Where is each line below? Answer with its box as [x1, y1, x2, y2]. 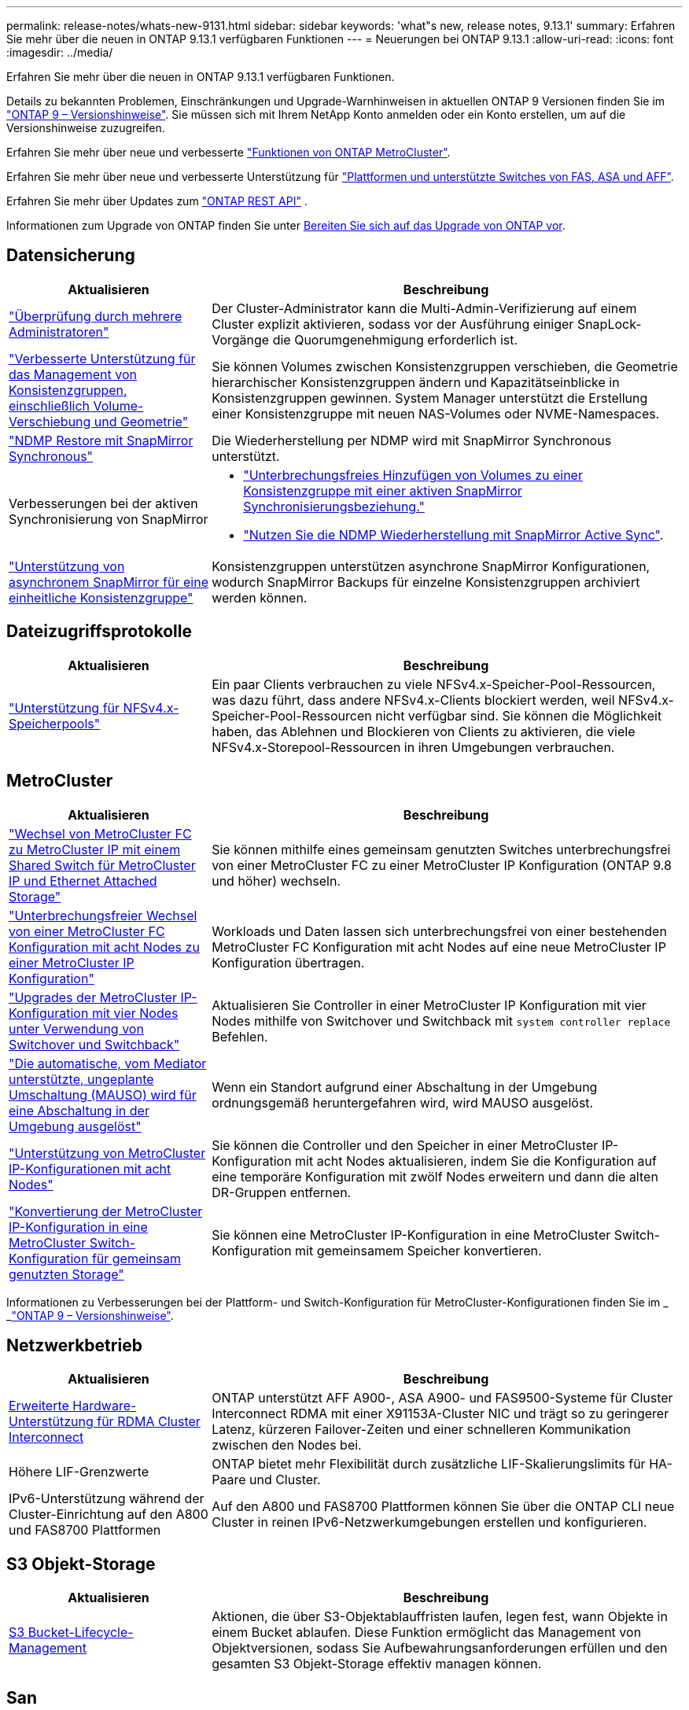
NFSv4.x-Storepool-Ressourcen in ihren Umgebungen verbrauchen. [212, 739, 615, 755]
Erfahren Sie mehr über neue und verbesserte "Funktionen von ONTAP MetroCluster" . [6, 146, 451, 159]
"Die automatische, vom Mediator [9, 1055, 207, 1071]
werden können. [212, 589, 308, 606]
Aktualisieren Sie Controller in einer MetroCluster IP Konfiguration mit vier [212, 997, 647, 1013]
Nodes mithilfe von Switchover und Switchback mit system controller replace [212, 1012, 671, 1029]
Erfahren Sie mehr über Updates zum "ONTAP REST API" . [6, 194, 308, 208]
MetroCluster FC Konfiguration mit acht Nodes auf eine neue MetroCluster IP [212, 938, 666, 955]
